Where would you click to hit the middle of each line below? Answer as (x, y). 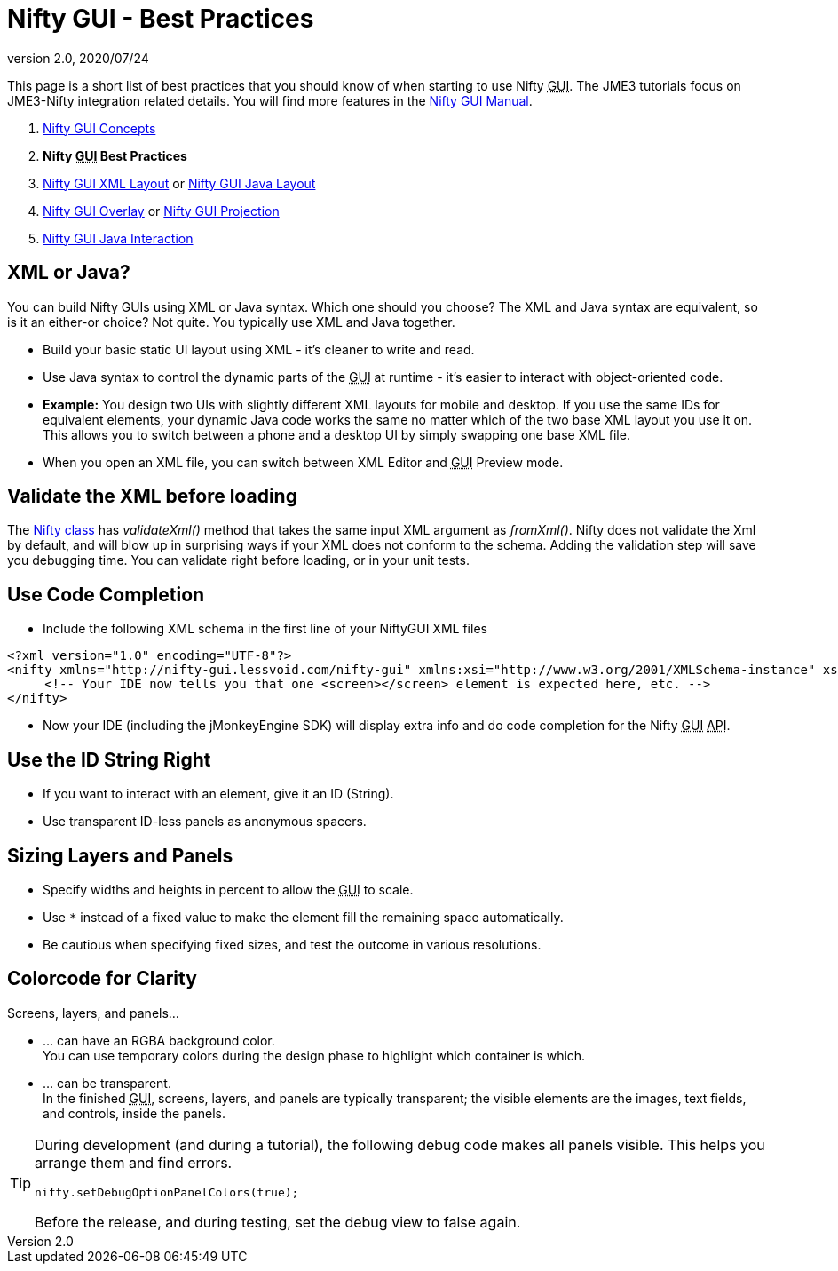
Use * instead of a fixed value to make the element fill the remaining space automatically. (303, 917)
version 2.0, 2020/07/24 (78, 58)
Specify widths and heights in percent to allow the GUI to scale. (228, 889)
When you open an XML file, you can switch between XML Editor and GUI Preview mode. (303, 462)
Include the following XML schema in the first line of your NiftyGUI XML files (265, 629)
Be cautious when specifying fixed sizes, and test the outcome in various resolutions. (292, 944)
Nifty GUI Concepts (99, 128)
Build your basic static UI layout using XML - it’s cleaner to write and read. (259, 349)
